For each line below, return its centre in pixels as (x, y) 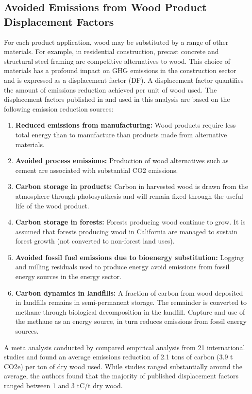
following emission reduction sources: (59, 108)
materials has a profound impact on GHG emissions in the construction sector (120, 70)
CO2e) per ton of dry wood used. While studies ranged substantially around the (123, 366)
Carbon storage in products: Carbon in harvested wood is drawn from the (132, 186)
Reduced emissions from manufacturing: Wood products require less (126, 125)
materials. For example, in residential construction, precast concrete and (111, 51)
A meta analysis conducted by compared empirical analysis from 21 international (125, 347)
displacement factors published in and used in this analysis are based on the (117, 99)
